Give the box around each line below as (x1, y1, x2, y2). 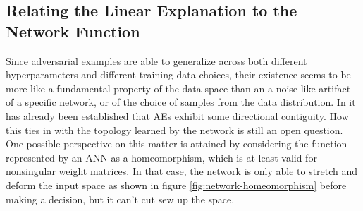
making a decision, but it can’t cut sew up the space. (6, 191, 235, 206)
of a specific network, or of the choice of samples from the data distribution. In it (6, 95, 356, 109)
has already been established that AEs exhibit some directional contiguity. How (6, 108, 349, 123)
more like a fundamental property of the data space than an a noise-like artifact (6, 80, 351, 95)
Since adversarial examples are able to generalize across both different (6, 53, 307, 68)
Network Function (6, 20, 140, 42)
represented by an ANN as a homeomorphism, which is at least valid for (6, 150, 317, 164)
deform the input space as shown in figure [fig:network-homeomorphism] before (6, 177, 347, 192)
